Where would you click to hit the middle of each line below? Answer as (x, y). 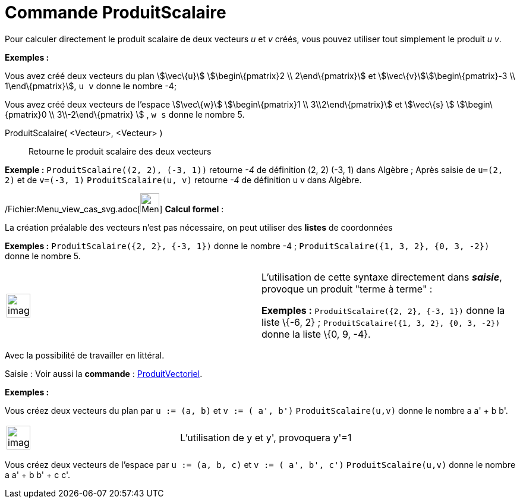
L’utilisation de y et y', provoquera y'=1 (266, 437)
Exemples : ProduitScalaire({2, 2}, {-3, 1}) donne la (383, 310)
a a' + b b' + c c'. (38, 474)
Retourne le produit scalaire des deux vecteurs (120, 151)
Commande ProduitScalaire (116, 12)
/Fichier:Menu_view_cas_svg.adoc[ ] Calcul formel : (114, 209)
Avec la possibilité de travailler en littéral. (85, 355)
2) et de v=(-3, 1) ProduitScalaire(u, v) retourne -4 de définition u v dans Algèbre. (183, 180)
